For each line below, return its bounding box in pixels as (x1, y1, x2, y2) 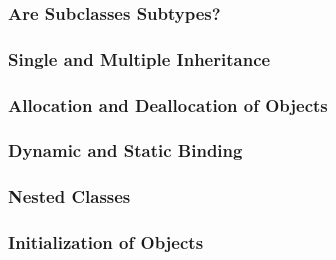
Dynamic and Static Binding (8, 138, 243, 163)
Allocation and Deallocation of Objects (8, 92, 328, 117)
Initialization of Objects (8, 230, 204, 255)
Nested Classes (8, 184, 131, 209)
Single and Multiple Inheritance (8, 46, 271, 71)
